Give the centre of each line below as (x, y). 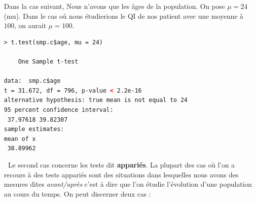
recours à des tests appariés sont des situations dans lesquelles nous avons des (121, 174)
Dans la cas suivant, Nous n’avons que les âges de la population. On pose (115, 6)
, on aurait (30, 25)
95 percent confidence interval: (59, 110)
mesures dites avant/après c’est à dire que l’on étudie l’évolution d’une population (128, 184)
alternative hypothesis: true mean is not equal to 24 (96, 100)
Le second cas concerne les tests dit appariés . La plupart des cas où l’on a (121, 164)
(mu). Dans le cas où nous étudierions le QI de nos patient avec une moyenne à (124, 16)
